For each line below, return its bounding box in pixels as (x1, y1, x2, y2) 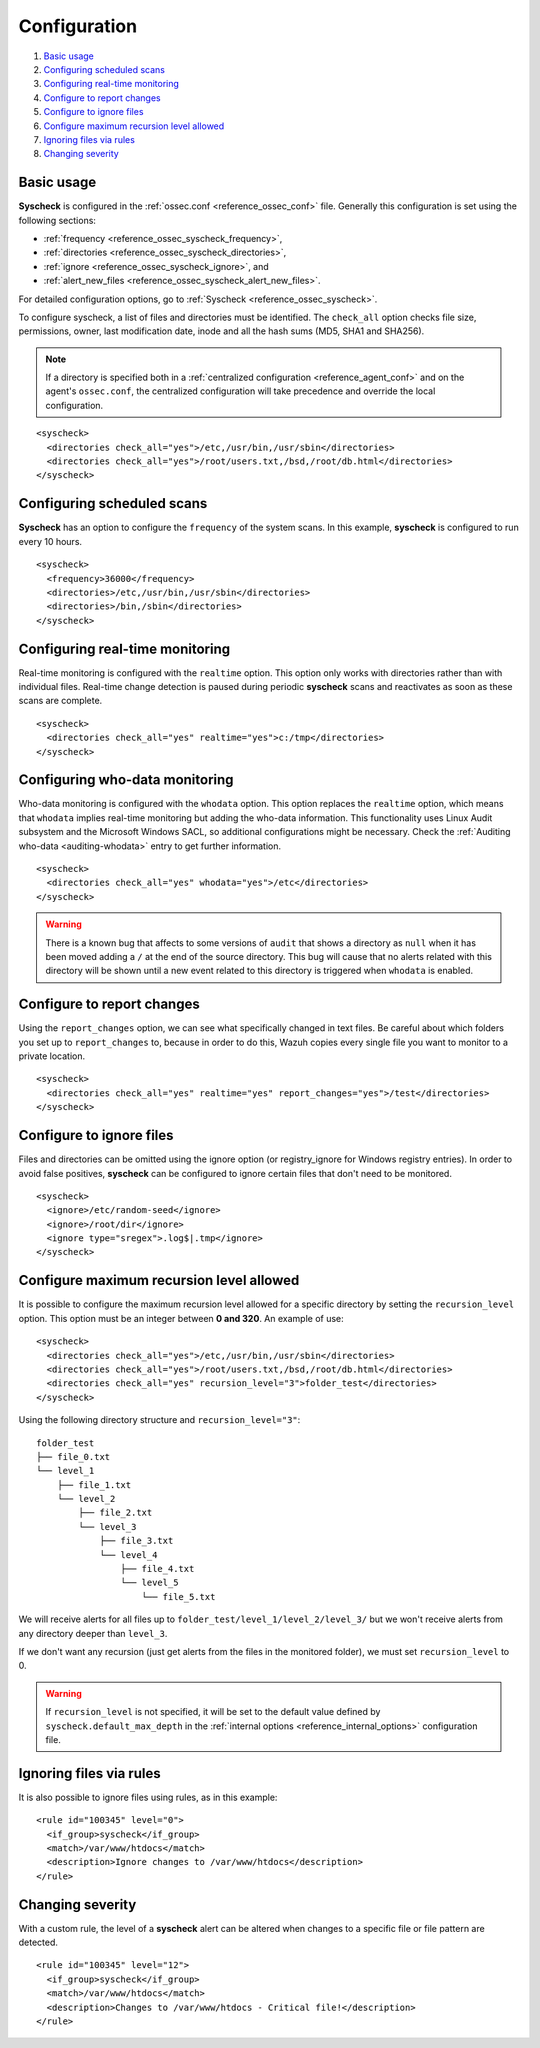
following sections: (18, 214, 97, 226)
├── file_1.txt (56, 1479, 132, 1490)
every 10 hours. (18, 535, 83, 547)
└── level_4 (99, 1549, 158, 1560)
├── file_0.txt (36, 1451, 111, 1462)
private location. (18, 1050, 86, 1062)
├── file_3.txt (99, 1535, 174, 1547)
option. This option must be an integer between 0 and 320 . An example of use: (18, 1312, 344, 1324)
